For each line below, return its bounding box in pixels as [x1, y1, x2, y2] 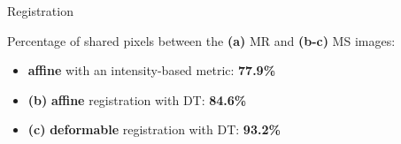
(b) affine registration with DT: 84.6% [27, 90, 247, 109]
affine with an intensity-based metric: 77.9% [27, 61, 276, 80]
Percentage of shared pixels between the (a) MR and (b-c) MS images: [7, 31, 396, 49]
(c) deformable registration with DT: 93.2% [27, 120, 281, 139]
